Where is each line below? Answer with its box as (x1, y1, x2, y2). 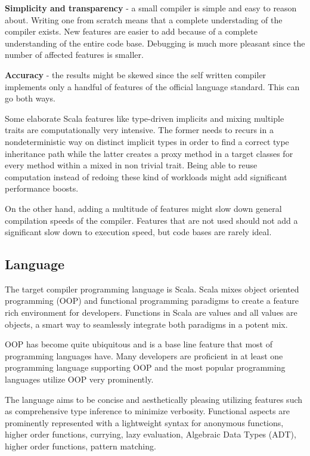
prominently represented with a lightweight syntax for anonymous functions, (5, 416, 284, 429)
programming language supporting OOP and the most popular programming (5, 361, 286, 374)
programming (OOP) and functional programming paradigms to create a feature (5, 294, 299, 307)
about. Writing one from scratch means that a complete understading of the (5, 13, 283, 26)
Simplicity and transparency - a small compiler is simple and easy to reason (5, 2, 297, 14)
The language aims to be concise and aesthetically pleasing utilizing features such (5, 393, 303, 405)
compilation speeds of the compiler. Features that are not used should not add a (5, 214, 298, 226)
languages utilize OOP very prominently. (5, 373, 154, 386)
